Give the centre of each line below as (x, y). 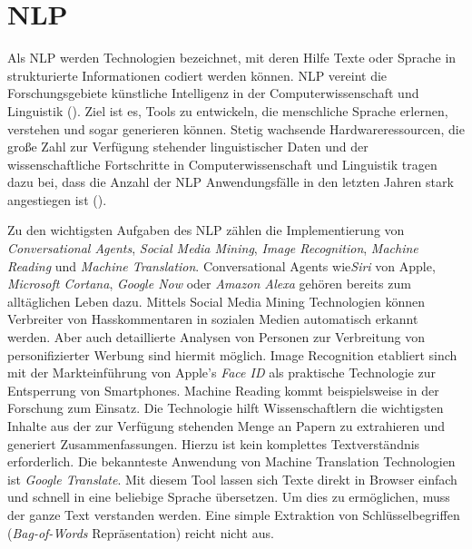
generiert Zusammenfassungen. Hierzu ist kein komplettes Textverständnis (214, 443)
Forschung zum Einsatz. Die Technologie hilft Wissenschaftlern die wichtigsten (226, 408)
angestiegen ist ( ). (57, 199)
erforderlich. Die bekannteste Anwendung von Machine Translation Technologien (231, 461)
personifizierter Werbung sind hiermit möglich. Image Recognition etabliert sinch (232, 354)
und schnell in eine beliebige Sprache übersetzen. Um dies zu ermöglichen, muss (229, 497)
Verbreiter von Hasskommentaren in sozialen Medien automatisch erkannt (213, 319)
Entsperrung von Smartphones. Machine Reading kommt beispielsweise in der (223, 390)
